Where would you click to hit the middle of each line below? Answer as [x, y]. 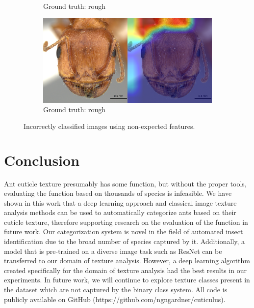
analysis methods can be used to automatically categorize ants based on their [120, 212]
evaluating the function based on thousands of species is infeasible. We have [118, 193]
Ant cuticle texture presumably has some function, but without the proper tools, [125, 183]
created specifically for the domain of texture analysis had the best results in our [125, 270]
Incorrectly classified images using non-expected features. [109, 126]
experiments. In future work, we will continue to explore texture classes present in [127, 280]
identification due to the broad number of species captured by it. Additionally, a [125, 241]
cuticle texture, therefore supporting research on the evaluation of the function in [126, 222]
